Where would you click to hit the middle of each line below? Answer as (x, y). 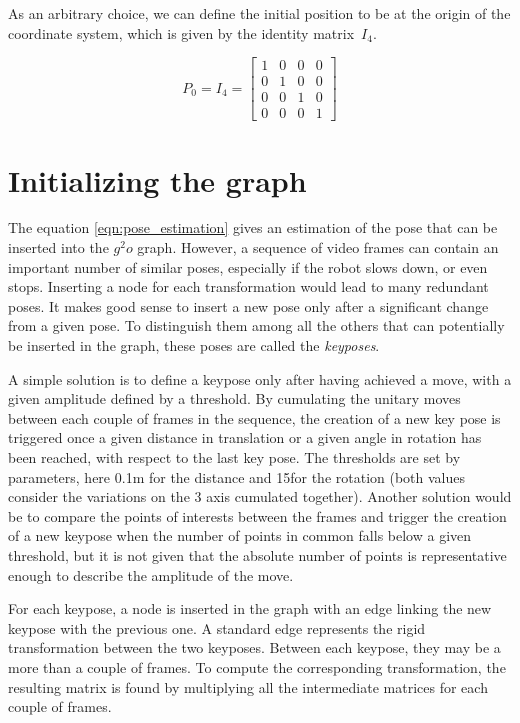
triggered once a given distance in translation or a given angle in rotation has (245, 437)
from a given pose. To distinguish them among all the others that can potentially (256, 325)
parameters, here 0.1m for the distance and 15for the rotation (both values (237, 476)
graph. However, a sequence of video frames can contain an (318, 247)
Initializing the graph (157, 179)
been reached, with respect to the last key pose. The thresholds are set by (234, 456)
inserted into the (58, 247)
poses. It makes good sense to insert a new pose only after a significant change (248, 305)
